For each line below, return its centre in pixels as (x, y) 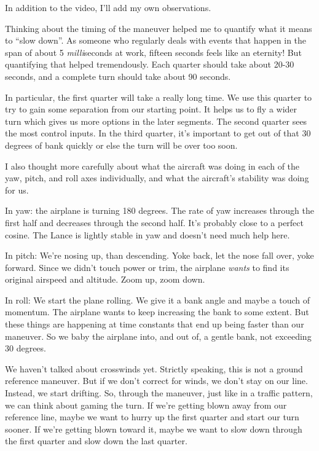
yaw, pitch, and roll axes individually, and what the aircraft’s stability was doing (157, 178)
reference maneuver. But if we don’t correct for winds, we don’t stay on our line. (156, 381)
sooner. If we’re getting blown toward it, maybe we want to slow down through (154, 429)
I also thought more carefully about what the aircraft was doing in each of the (152, 166)
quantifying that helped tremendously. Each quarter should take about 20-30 (150, 64)
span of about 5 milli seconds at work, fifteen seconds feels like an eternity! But (153, 52)
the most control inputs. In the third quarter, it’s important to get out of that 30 (158, 133)
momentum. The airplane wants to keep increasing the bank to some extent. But (157, 312)
